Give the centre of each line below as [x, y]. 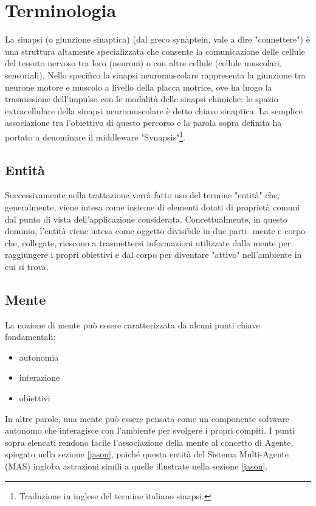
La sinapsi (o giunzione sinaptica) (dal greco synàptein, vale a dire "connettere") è [157, 39]
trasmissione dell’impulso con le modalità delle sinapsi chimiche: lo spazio [142, 99]
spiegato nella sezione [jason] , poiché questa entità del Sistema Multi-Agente [147, 454]
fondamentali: [30, 337]
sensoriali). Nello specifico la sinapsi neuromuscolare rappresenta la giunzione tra [155, 75]
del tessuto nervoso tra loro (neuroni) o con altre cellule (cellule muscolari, [143, 63]
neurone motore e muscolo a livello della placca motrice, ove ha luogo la [139, 87]
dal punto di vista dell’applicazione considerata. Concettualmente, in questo [146, 219]
